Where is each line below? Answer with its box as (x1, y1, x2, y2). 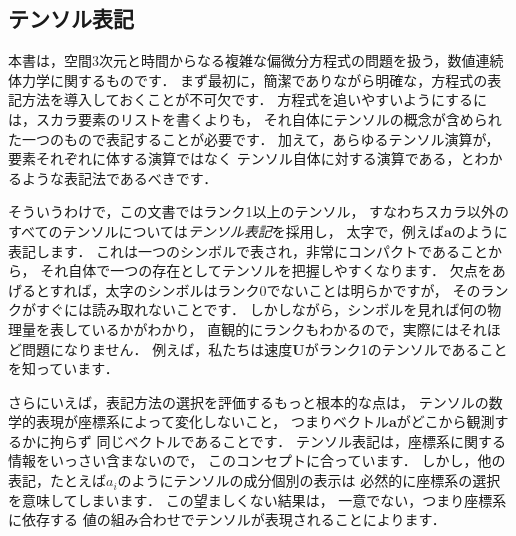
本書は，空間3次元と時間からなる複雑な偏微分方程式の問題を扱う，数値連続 (8, 50, 504, 71)
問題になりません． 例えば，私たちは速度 (21, 338, 293, 359)
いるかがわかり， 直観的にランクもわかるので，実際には (91, 318, 459, 339)
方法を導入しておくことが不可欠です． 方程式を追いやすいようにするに (21, 89, 488, 110)
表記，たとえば (8, 470, 106, 491)
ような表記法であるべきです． (21, 167, 218, 188)
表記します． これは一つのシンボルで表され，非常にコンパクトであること (8, 240, 488, 261)
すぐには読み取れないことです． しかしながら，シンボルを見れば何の (35, 299, 488, 320)
